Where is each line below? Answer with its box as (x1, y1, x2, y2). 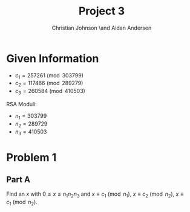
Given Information (6, 51, 99, 65)
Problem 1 (6, 150, 57, 164)
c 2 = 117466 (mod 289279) (15, 80, 84, 88)
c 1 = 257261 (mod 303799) (15, 71, 84, 80)
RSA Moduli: (6, 101, 38, 108)
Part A (6, 175, 30, 185)
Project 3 (78, 4, 125, 18)
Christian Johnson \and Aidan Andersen (51, 24, 152, 31)
